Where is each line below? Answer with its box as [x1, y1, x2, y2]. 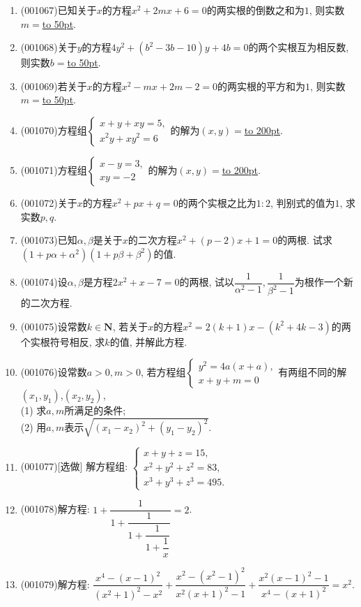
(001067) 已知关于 [20, 3, 97, 17]
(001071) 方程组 [20, 162, 87, 177]
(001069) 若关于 [20, 78, 87, 93]
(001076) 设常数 [20, 365, 87, 379]
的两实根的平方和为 [217, 78, 306, 93]
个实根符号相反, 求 [20, 334, 105, 349]
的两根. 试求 [277, 233, 332, 247]
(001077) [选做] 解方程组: [20, 459, 128, 474]
